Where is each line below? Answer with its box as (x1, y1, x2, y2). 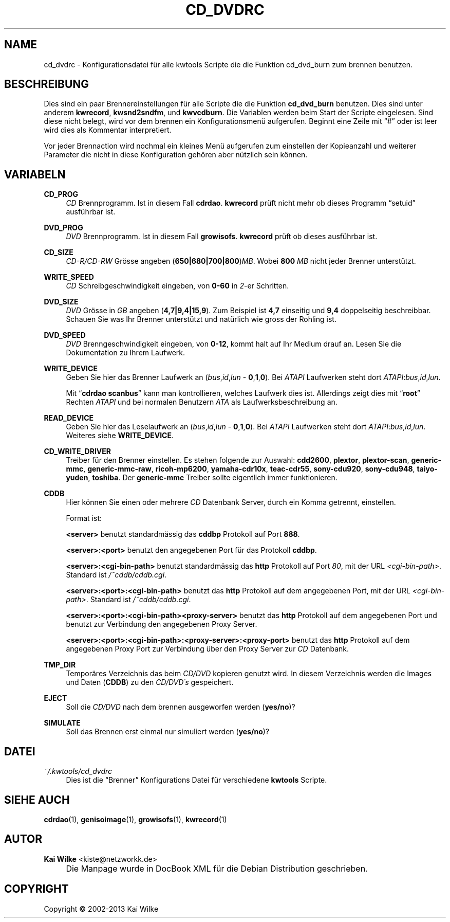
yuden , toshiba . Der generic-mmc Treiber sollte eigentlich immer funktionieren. (66, 473, 338, 482)
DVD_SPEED (44, 331, 86, 340)
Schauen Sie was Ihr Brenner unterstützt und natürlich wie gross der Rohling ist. (66, 315, 336, 324)
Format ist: (66, 514, 102, 523)
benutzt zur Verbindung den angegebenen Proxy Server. (66, 620, 257, 629)
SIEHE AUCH (4, 793, 70, 806)
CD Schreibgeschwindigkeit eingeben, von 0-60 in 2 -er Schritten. (66, 281, 289, 291)
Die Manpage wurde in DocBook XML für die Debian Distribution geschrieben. (66, 863, 368, 874)
